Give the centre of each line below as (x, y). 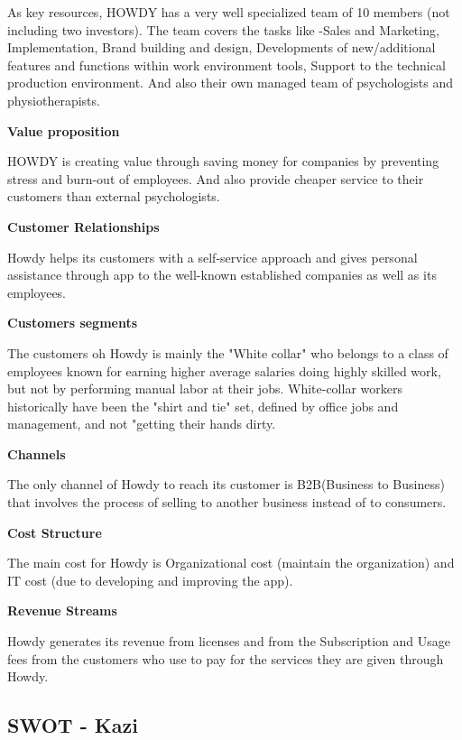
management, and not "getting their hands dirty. (142, 424)
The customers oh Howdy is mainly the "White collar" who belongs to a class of (228, 352)
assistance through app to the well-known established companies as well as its (222, 275)
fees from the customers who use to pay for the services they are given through (226, 658)
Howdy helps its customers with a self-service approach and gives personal (213, 257)
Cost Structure (55, 532)
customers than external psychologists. (114, 196)
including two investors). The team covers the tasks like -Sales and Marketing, (223, 29)
